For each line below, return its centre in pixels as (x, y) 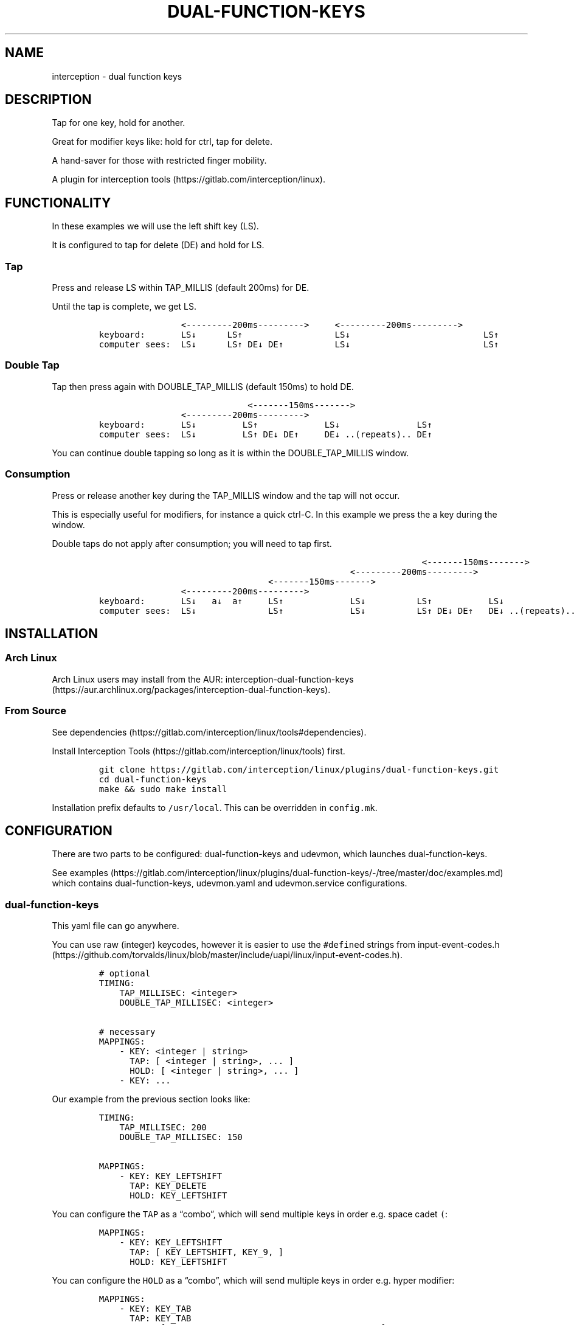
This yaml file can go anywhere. (116, 926)
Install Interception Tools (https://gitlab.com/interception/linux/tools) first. (199, 751)
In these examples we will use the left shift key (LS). (155, 226)
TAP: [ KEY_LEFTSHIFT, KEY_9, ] (207, 1252)
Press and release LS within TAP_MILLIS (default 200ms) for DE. (181, 288)
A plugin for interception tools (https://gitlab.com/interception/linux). (188, 179)
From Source (36, 711)
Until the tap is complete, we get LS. (124, 307)
